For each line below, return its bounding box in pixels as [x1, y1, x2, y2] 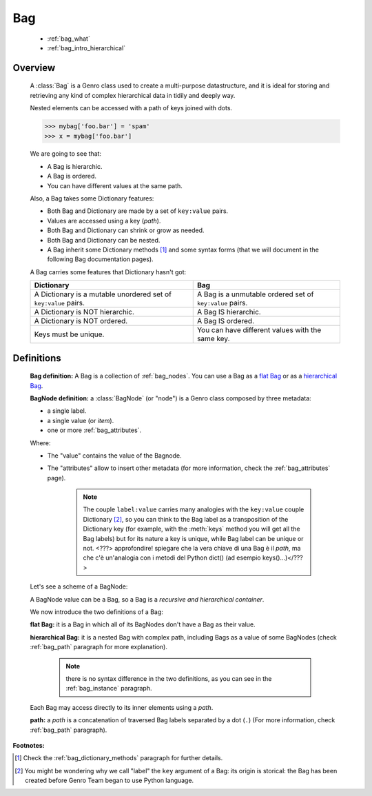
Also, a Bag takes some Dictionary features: [30, 194, 154, 203]
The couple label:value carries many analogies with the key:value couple [83, 505, 304, 513]
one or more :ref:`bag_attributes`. [47, 426, 141, 434]
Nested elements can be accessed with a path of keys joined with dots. [30, 104, 233, 112]
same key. [196, 334, 230, 344]
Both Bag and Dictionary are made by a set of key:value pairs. [47, 207, 229, 215]
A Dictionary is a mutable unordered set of [34, 289, 172, 299]
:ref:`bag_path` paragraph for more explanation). [30, 643, 168, 651]
